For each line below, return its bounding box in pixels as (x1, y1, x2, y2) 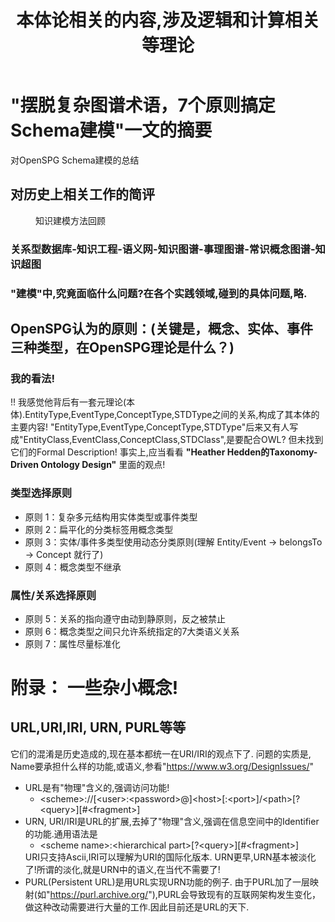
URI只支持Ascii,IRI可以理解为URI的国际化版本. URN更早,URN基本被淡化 (24, 851, 317, 863)
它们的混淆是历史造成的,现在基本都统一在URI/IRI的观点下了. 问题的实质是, (10, 747, 312, 760)
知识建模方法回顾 (35, 214, 106, 226)
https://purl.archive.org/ (49, 888, 149, 900)
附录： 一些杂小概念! (10, 677, 179, 700)
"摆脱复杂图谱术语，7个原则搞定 (10, 94, 276, 117)
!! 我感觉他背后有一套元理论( (10, 396, 127, 408)
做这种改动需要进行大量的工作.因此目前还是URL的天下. (24, 901, 250, 913)
